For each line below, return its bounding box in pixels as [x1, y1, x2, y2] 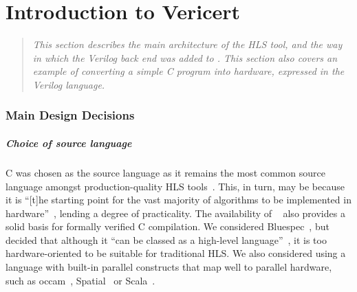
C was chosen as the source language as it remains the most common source [6, 165, 325, 179]
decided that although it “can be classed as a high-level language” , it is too [6, 232, 327, 247]
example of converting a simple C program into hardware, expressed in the [32, 64, 345, 78]
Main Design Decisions [6, 106, 135, 124]
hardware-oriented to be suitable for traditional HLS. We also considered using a [6, 246, 346, 260]
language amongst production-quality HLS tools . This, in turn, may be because [6, 179, 345, 193]
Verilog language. [32, 77, 105, 91]
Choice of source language [6, 135, 132, 150]
